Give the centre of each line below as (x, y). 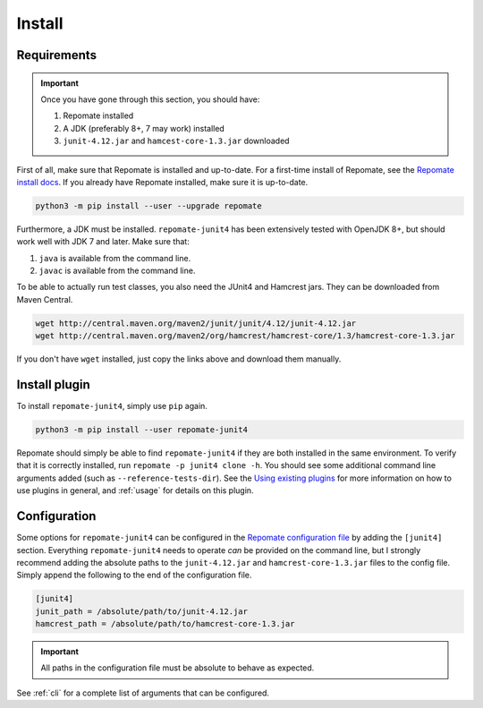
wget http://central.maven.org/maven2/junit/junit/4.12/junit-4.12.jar (196, 323)
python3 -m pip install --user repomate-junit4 (141, 430)
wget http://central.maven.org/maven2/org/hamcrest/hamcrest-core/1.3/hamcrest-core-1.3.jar (245, 336)
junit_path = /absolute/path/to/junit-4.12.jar (141, 611)
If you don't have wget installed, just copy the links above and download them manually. (179, 359)
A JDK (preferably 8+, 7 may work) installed (144, 128)
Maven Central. (45, 299)
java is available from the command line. (115, 258)
